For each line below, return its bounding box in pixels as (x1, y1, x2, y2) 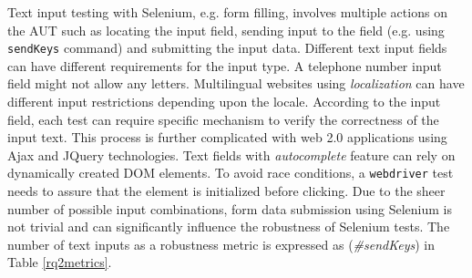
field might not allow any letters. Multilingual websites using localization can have (7, 74, 465, 93)
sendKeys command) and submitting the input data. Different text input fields (7, 38, 447, 57)
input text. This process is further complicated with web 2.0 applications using (7, 128, 447, 147)
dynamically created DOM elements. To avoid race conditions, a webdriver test (7, 163, 454, 182)
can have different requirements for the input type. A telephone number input (7, 56, 442, 75)
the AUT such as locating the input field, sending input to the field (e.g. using (7, 20, 445, 39)
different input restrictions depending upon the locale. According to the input (7, 92, 441, 111)
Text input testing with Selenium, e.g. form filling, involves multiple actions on (7, 3, 447, 21)
